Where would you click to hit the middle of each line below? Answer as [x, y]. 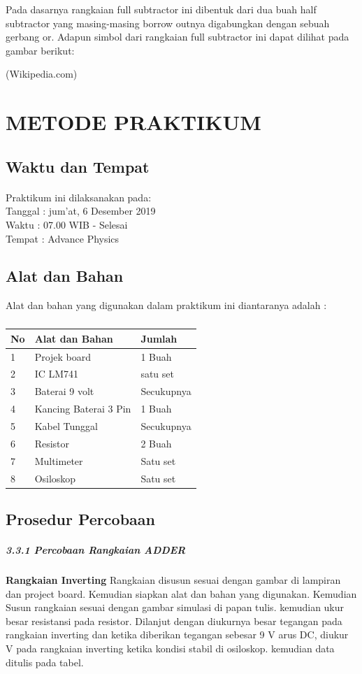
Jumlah [159, 338]
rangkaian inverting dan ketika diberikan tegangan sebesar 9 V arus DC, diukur [177, 634]
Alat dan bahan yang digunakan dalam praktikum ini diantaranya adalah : [166, 305]
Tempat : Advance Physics [63, 238]
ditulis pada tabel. [45, 662]
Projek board [63, 356]
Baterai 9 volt [64, 391]
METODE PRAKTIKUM [133, 122]
